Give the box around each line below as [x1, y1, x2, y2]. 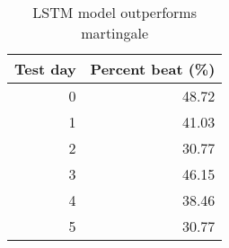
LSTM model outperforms [32, 2, 197, 22]
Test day [14, 58, 76, 79]
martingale [81, 22, 149, 43]
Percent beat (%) [90, 58, 216, 79]
